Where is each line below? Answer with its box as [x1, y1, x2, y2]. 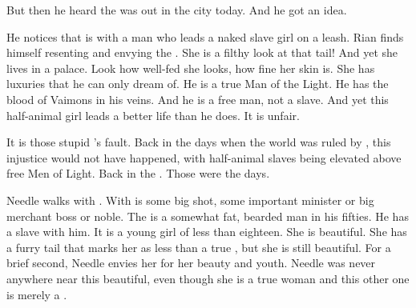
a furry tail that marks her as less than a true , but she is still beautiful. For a [6, 238, 391, 255]
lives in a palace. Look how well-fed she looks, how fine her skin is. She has [6, 59, 375, 76]
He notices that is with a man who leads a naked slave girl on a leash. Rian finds [6, 28, 404, 45]
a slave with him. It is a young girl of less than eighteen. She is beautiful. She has [6, 223, 407, 240]
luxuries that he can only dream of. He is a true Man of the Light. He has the [6, 75, 389, 92]
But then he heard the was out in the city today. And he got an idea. [6, 2, 347, 18]
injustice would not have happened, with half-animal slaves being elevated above [6, 149, 402, 166]
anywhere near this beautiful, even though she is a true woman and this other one [6, 270, 410, 286]
